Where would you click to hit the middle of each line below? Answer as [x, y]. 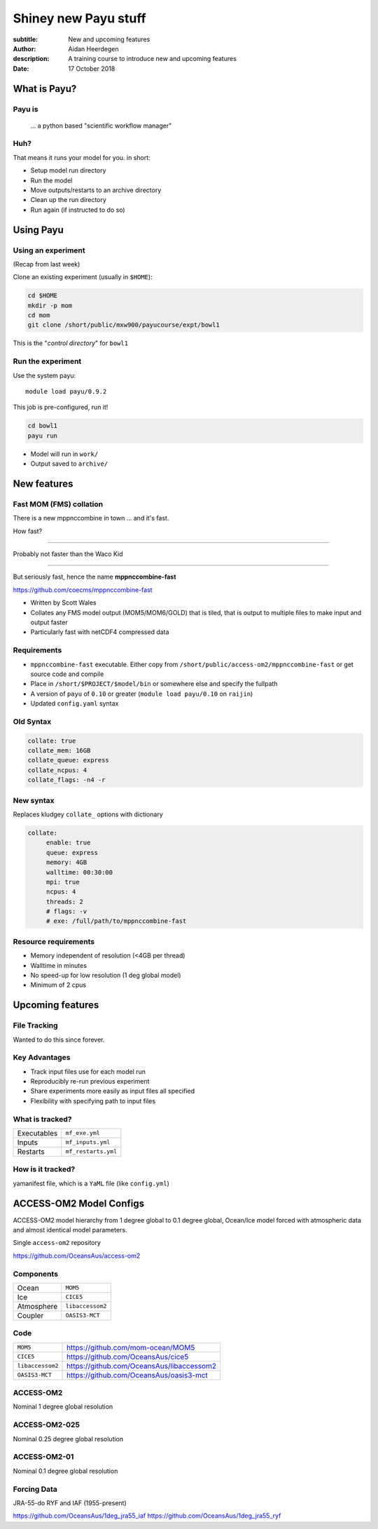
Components [36, 1274]
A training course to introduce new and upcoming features [153, 59]
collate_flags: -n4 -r [66, 780]
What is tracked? [42, 1119]
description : [31, 59]
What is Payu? [45, 89]
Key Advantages [42, 1058]
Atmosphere [37, 1306]
